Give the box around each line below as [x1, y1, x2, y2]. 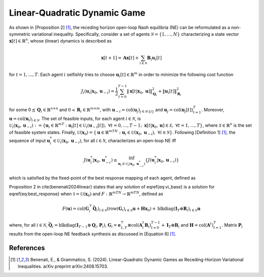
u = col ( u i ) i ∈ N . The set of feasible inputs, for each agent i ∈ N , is [9, 115, 141, 122]
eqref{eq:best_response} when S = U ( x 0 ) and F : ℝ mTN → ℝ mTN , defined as [9, 190, 163, 198]
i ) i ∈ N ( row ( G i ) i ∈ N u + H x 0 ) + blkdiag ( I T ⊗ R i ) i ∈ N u [96, 206, 200, 212]
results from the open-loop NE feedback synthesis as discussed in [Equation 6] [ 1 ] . [9, 231, 176, 237]
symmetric [9, 31, 31, 37]
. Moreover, [201, 107, 224, 113]
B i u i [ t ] [147, 55, 162, 62]
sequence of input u [9, 138, 50, 143]
